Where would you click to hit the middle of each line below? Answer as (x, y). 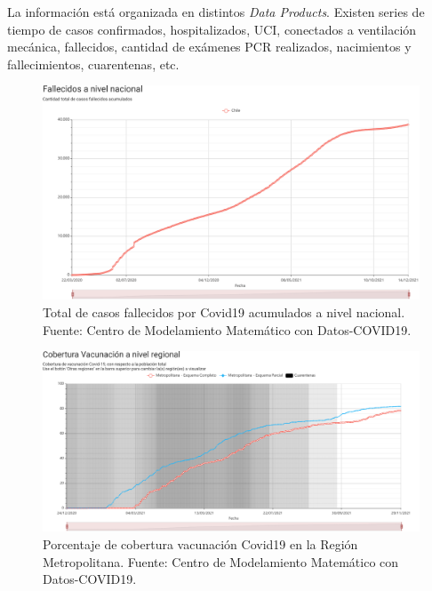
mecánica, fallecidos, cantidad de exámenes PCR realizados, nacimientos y (209, 47)
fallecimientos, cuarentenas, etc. (93, 64)
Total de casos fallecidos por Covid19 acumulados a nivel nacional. (224, 311)
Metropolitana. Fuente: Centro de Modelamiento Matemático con (221, 561)
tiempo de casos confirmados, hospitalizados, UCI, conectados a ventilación (212, 29)
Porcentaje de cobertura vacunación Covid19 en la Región (200, 544)
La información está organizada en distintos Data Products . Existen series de (216, 12)
